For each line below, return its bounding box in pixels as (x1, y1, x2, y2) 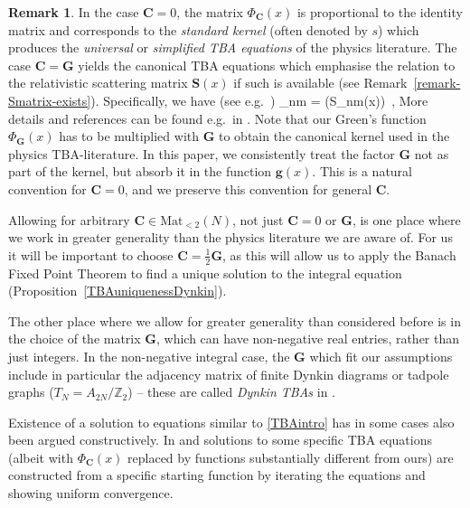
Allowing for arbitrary (8, 210, 130, 229)
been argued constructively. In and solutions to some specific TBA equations (8, 430, 432, 449)
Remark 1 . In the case (8, 3, 139, 21)
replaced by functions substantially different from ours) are (127, 447, 454, 466)
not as (414, 144, 449, 163)
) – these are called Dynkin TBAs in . (127, 382, 335, 401)
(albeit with (8, 447, 73, 466)
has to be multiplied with (59, 127, 199, 146)
